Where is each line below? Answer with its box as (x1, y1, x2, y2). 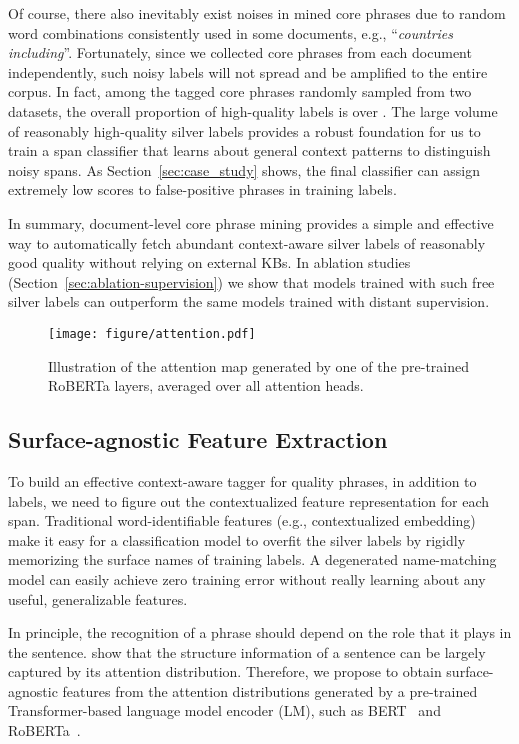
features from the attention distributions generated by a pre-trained (62, 680, 478, 701)
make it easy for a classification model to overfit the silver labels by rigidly (8, 529, 466, 550)
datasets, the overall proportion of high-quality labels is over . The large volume (8, 100, 498, 121)
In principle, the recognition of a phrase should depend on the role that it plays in (8, 622, 512, 643)
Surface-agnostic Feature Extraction (8, 424, 388, 455)
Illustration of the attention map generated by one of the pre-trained (48, 355, 470, 376)
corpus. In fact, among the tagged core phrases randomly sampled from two (8, 81, 472, 102)
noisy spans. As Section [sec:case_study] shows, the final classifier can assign (8, 159, 480, 180)
